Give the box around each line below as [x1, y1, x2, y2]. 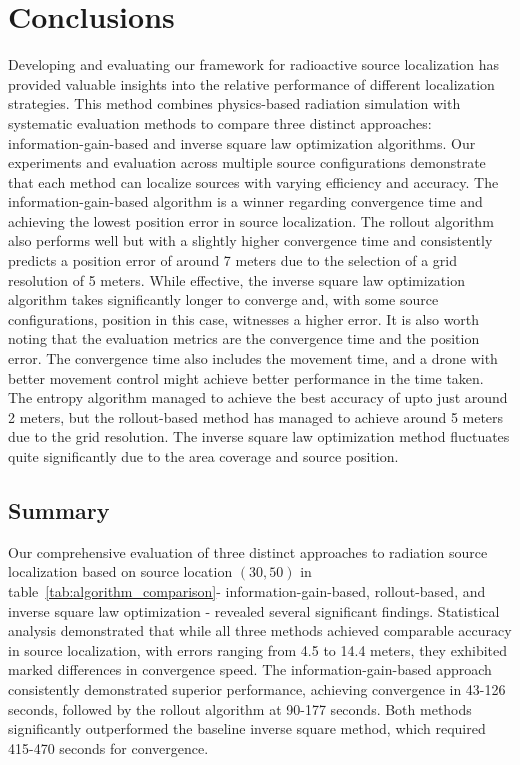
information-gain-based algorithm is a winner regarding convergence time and [8, 191, 483, 212]
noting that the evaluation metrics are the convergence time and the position [8, 328, 480, 349]
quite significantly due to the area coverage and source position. [8, 446, 399, 466]
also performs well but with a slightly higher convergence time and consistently [8, 230, 493, 251]
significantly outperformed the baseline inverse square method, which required [8, 718, 486, 739]
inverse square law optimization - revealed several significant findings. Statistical [8, 600, 500, 621]
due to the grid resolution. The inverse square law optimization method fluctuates [8, 426, 510, 447]
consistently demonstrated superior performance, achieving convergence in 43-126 [8, 678, 506, 699]
